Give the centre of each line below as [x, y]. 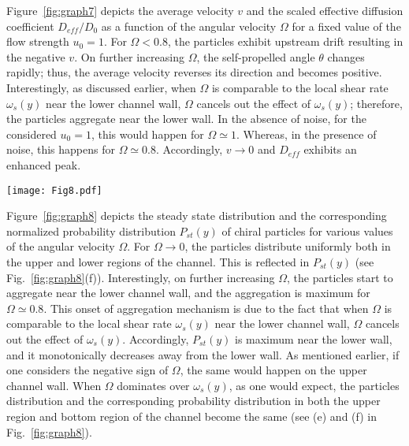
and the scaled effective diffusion [325, 10]
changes [346, 56]
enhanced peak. [44, 164]
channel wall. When [54, 385]
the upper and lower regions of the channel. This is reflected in [158, 261]
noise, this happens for [61, 149]
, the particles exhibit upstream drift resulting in [285, 41]
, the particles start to [340, 277]
